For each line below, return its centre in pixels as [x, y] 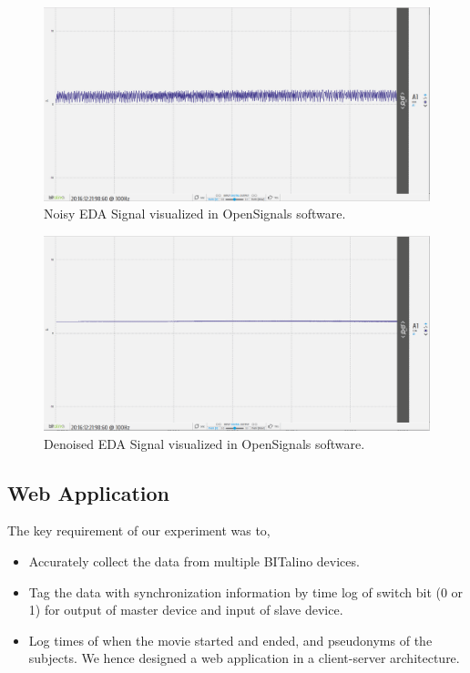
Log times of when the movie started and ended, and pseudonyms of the [230, 640]
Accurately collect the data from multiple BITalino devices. [194, 561]
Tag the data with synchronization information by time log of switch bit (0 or [246, 591]
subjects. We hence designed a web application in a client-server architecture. [244, 658]
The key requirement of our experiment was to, [139, 530]
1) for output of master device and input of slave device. [186, 610]
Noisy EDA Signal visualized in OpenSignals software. [195, 214]
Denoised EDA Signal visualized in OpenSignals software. [204, 443]
